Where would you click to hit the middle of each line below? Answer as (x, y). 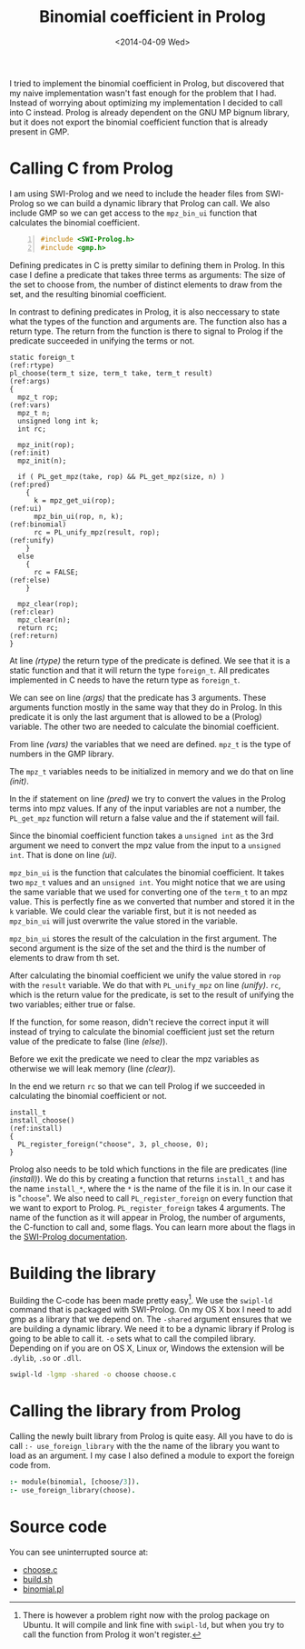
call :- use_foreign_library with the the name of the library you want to (144, 1446)
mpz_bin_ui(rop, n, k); (79, 516)
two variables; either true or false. (73, 1004)
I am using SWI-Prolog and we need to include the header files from (136, 194)
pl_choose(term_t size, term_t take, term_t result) (111, 373)
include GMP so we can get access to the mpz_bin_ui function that (133, 213)
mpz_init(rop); (46, 445)
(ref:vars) (30, 405)
